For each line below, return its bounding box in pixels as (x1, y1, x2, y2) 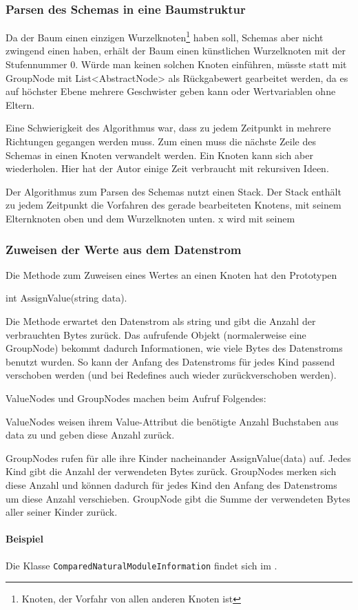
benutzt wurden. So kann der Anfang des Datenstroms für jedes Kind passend (6, 354, 335, 368)
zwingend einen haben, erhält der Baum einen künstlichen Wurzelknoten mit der (6, 43, 346, 58)
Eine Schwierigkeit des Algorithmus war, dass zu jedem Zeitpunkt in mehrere (6, 120, 331, 135)
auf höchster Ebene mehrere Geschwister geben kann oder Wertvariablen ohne (6, 84, 336, 98)
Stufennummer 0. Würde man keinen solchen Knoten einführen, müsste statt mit (6, 57, 347, 72)
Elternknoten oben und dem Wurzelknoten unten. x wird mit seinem (6, 211, 295, 225)
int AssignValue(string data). (6, 291, 127, 305)
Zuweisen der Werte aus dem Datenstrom (6, 240, 242, 257)
